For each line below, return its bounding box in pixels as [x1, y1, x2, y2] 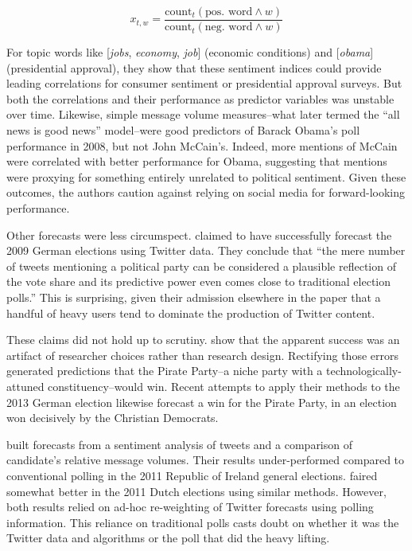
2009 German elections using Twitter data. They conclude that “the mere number [6, 242, 406, 259]
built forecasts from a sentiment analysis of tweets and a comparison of [6, 436, 353, 452]
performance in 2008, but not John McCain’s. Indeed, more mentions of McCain [6, 137, 398, 154]
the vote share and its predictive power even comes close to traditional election [6, 273, 391, 290]
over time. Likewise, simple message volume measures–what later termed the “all [6, 106, 400, 123]
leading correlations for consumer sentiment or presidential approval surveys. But [6, 75, 402, 92]
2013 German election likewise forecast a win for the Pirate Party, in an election [6, 393, 397, 410]
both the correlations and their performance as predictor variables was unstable [6, 90, 395, 107]
